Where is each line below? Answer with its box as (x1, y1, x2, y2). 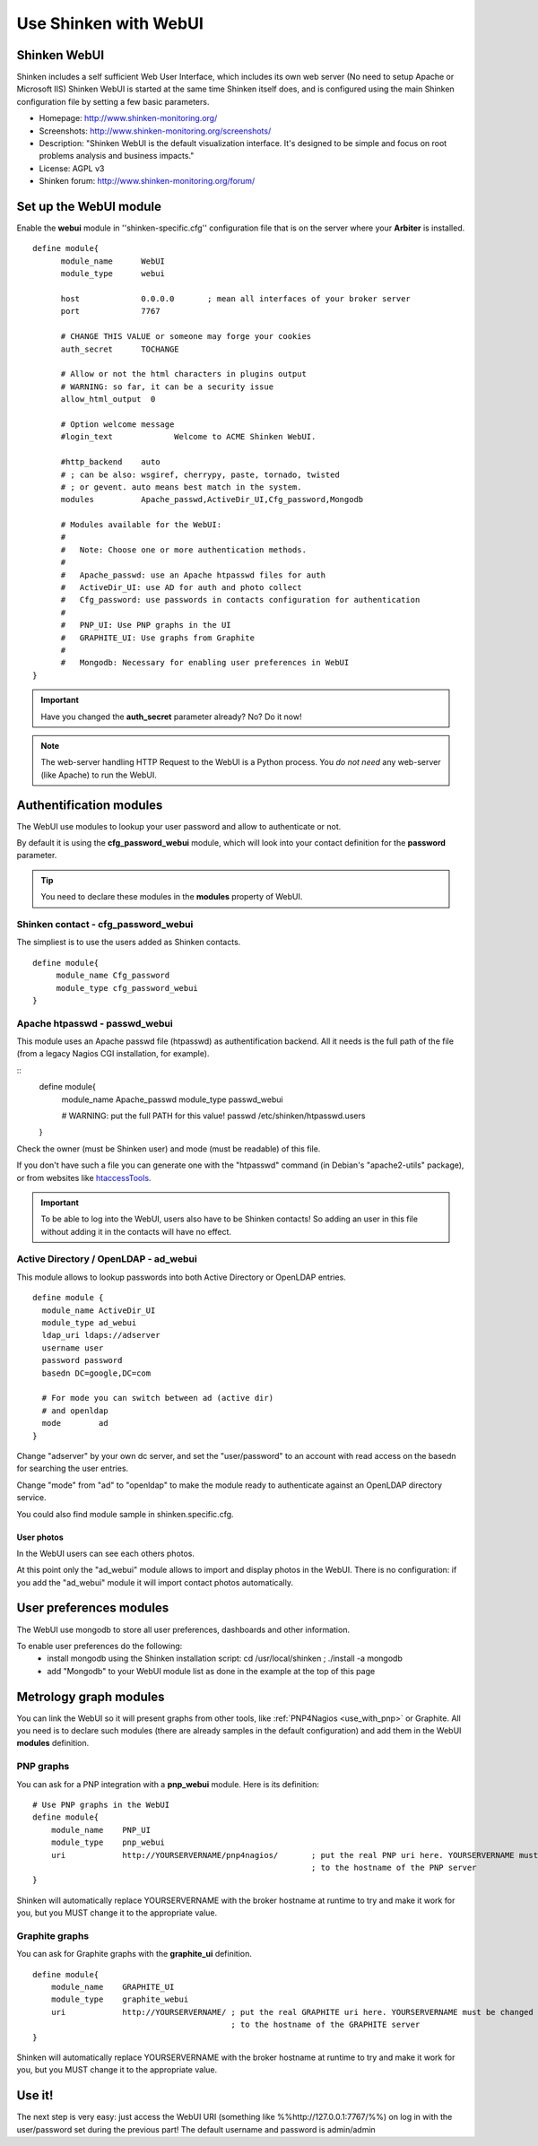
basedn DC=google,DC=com (41, 1368, 152, 1378)
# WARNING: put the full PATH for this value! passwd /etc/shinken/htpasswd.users (61, 1110, 366, 1121)
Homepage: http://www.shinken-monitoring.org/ (39, 113, 218, 124)
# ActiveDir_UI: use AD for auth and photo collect (60, 583, 302, 593)
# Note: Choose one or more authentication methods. (60, 544, 307, 555)
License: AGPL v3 (39, 162, 105, 174)
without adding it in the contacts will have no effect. (40, 1226, 232, 1237)
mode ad (41, 1418, 108, 1429)
